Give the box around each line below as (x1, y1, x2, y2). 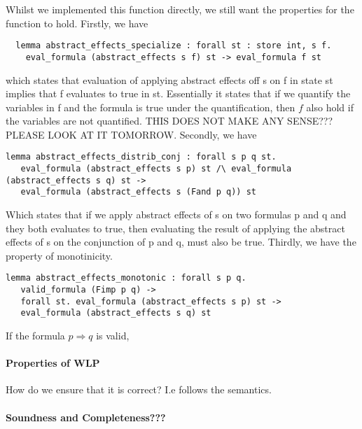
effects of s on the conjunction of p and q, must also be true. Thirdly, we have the (6, 234, 356, 249)
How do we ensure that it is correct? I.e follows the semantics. (6, 382, 272, 397)
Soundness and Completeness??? (6, 409, 166, 424)
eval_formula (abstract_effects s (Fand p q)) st (20, 187, 256, 197)
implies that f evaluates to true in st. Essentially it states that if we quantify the (6, 86, 351, 101)
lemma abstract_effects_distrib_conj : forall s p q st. (6, 152, 277, 162)
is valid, (96, 328, 130, 343)
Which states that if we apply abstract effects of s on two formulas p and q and (6, 207, 347, 222)
